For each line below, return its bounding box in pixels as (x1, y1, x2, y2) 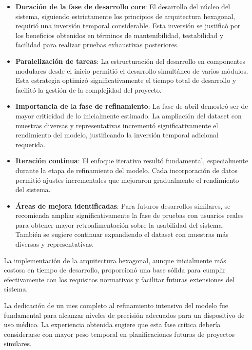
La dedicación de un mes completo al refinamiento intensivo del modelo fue (4, 300, 229, 311)
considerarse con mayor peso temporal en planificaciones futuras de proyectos (4, 329, 235, 339)
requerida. (15, 139, 45, 149)
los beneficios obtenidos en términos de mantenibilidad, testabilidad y (15, 30, 224, 40)
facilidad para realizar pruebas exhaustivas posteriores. (15, 39, 179, 50)
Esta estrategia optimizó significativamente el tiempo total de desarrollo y (15, 75, 236, 85)
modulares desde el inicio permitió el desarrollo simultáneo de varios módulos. (15, 65, 248, 76)
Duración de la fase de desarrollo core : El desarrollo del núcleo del (15, 1, 230, 11)
